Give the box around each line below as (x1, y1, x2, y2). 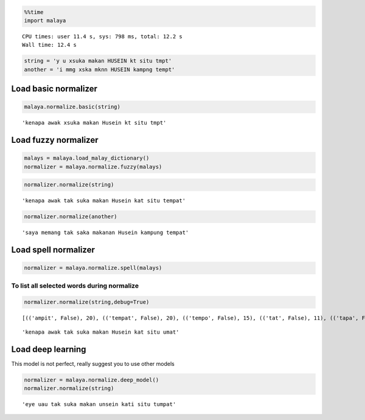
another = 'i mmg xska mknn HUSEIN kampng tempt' (24, 66, 175, 73)
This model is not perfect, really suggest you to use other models (11, 360, 175, 367)
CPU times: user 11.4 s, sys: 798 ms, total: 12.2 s (22, 33, 182, 40)
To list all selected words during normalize (11, 281, 139, 290)
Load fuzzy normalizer (11, 135, 99, 145)
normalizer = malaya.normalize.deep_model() (24, 376, 159, 383)
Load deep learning (11, 344, 86, 354)
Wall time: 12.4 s (22, 41, 77, 49)
